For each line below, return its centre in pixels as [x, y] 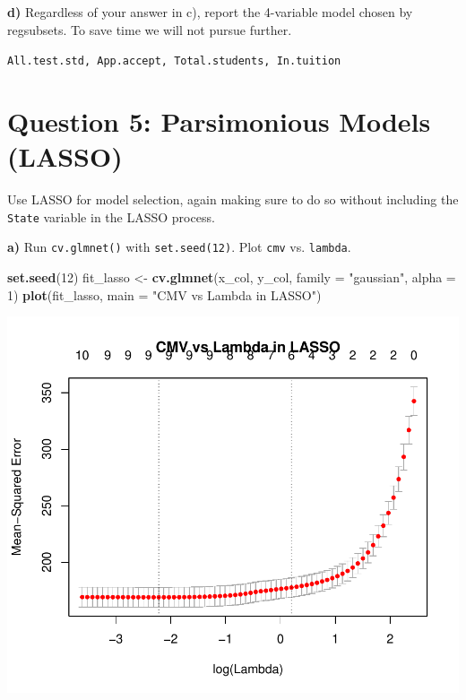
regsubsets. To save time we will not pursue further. [150, 29]
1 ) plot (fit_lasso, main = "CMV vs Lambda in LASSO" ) [164, 294]
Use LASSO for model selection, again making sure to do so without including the [233, 199]
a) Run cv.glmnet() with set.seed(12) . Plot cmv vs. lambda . [179, 247]
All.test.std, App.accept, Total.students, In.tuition [174, 61]
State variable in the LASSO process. [111, 216]
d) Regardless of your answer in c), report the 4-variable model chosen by [210, 12]
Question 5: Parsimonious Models [219, 121]
